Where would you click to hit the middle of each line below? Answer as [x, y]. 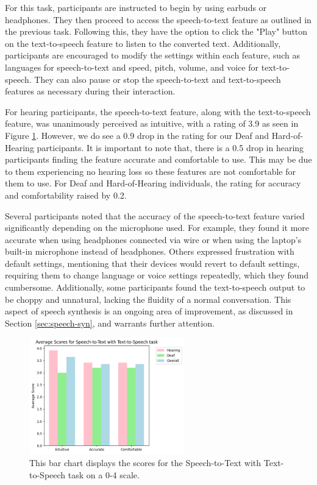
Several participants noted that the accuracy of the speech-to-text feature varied [155, 215]
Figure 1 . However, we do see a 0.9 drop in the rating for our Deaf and [137, 135]
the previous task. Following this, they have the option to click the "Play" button [156, 31]
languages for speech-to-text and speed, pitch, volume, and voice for [132, 67]
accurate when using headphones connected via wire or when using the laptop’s [153, 239]
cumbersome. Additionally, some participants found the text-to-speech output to [155, 287]
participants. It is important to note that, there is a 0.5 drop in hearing [170, 147]
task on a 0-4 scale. [104, 474]
